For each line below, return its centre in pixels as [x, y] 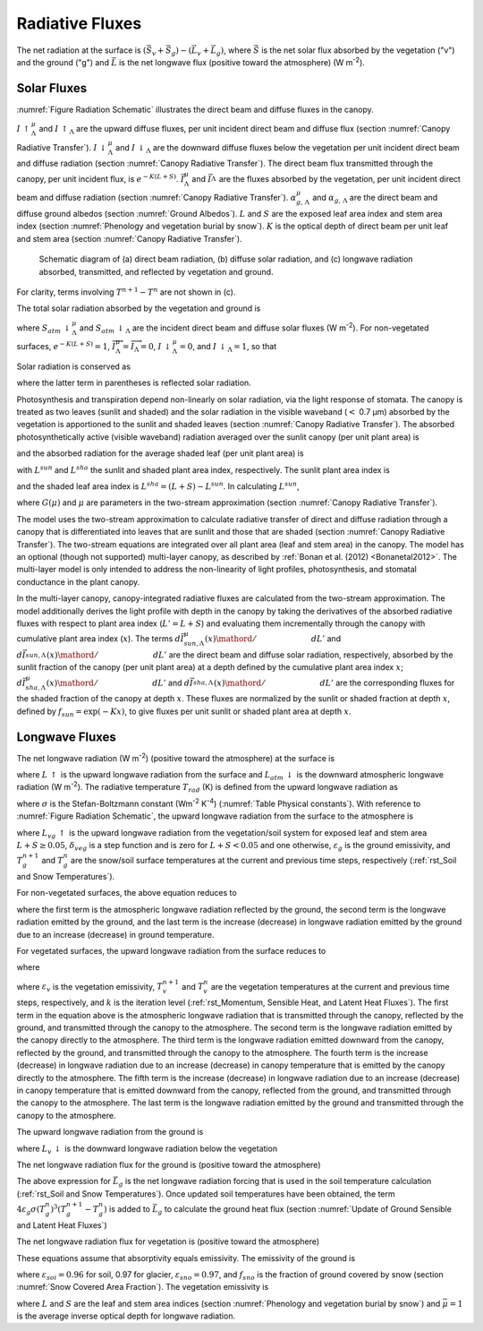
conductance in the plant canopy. [78, 581]
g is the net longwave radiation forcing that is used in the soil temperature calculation [275, 1182]
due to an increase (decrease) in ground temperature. [115, 934]
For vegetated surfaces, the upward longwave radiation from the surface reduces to [171, 950]
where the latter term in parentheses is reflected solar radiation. [134, 383]
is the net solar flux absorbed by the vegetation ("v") [358, 50]
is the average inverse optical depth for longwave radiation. [126, 1316]
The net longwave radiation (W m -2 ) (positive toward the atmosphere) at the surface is [176, 757]
